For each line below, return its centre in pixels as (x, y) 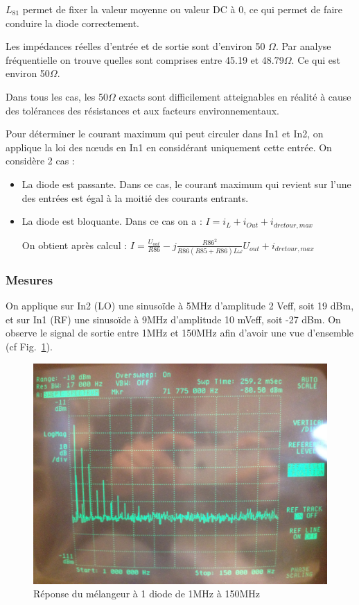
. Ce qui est (316, 59)
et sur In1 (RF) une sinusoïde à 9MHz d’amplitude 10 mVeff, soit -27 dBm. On (173, 319)
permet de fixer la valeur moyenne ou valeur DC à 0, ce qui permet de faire (183, 9)
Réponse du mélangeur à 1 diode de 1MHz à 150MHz (147, 594)
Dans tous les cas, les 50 (57, 96)
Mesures (29, 279)
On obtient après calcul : (75, 245)
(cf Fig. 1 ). (29, 346)
